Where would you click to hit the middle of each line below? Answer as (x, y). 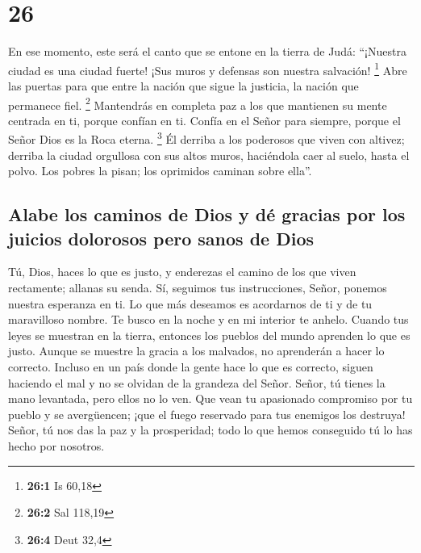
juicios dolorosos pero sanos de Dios (161, 238)
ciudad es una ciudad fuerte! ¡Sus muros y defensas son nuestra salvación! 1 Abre (208, 69)
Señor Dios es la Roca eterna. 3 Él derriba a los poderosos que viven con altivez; (206, 138)
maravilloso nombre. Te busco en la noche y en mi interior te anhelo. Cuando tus (208, 319)
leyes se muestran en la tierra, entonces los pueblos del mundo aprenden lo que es (209, 335)
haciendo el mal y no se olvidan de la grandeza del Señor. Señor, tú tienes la (197, 382)
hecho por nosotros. (56, 445)
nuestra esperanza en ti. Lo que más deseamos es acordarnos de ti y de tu (190, 303)
